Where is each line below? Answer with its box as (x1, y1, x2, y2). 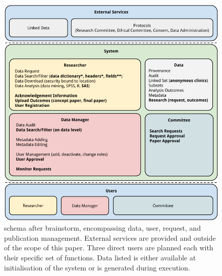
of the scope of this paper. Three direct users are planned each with (4, 242, 213, 253)
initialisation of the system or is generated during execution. (4, 262, 190, 272)
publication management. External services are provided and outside (4, 232, 216, 243)
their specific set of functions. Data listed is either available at (4, 252, 196, 263)
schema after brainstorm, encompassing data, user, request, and (4, 223, 201, 233)
